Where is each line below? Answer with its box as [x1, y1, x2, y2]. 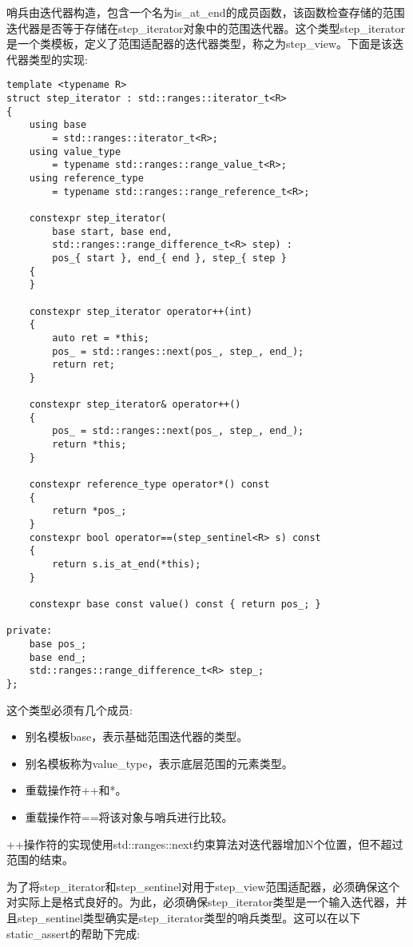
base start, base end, [52, 225, 173, 237]
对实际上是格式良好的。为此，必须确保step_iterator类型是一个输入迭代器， [6, 893, 396, 910]
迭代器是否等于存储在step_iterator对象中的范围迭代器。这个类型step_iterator [6, 19, 405, 36]
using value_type [29, 145, 121, 157]
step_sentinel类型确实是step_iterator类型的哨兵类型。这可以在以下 [17, 909, 361, 925]
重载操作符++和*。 [25, 782, 127, 798]
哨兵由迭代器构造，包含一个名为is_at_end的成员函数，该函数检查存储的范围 [6, 4, 405, 20]
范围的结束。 [6, 851, 73, 868]
